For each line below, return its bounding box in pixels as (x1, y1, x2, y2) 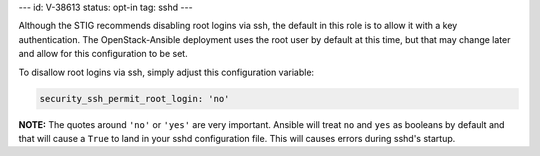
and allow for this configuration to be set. (18, 48, 189, 60)
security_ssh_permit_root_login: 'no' (39, 93, 230, 104)
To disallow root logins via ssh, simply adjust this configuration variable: (18, 66, 315, 78)
